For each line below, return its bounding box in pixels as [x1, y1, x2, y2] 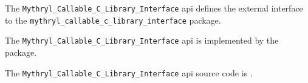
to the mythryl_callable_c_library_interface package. [5, 13, 221, 26]
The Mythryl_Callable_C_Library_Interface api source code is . [5, 66, 253, 79]
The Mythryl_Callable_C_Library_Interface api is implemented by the [5, 34, 279, 47]
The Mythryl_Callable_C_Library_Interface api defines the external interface [5, 2, 303, 14]
